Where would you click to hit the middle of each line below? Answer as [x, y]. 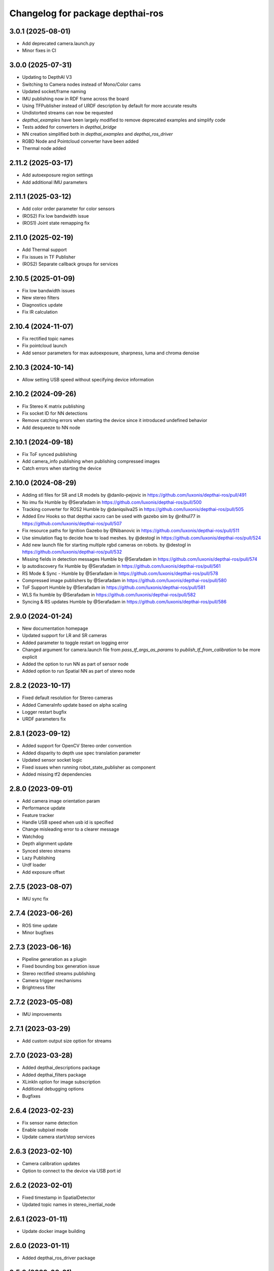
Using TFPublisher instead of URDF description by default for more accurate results [110, 105]
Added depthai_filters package [54, 1075]
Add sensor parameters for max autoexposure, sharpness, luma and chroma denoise [111, 353]
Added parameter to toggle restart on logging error [75, 643]
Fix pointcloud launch [44, 346]
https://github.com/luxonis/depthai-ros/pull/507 [72, 523]
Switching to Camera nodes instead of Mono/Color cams [81, 84]
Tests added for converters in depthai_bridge [69, 127]
